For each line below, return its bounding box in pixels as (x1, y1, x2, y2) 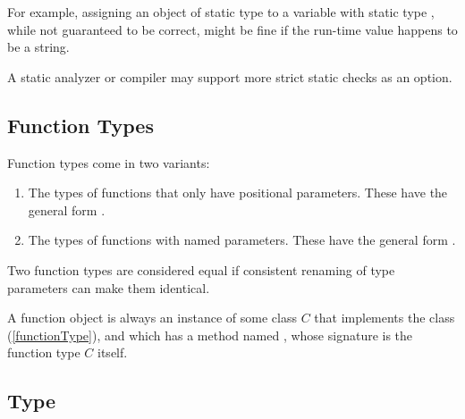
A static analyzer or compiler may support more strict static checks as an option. (7, 67, 452, 86)
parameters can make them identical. (7, 278, 210, 297)
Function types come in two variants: (7, 153, 210, 172)
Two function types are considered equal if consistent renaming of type (7, 260, 395, 279)
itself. (97, 343, 128, 362)
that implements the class (314, 308, 455, 327)
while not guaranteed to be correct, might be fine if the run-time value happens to (7, 20, 458, 38)
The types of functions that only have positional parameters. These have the (28, 183, 448, 202)
